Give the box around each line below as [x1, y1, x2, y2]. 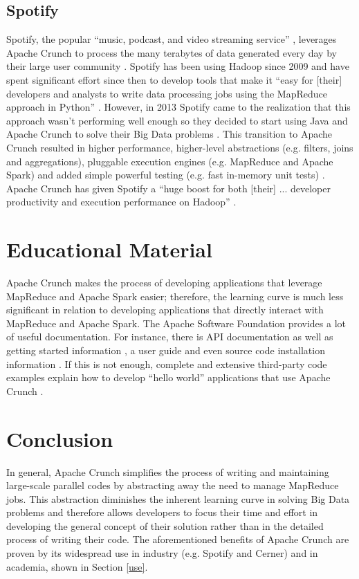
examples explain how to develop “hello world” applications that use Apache [6, 370, 331, 385]
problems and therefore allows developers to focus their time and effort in [6, 505, 318, 520]
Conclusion [6, 424, 113, 452]
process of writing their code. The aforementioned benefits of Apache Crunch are [6, 532, 349, 546]
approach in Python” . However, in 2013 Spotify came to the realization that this [6, 100, 351, 114]
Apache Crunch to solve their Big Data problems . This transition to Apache [6, 127, 333, 141]
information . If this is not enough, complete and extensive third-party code [6, 356, 327, 371]
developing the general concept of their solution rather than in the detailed [6, 518, 324, 533]
